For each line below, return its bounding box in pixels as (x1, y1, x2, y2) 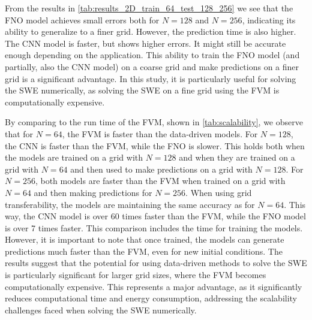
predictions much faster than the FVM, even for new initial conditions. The (5, 244, 283, 257)
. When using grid (185, 186, 252, 198)
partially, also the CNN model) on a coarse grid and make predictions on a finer (5, 60, 299, 73)
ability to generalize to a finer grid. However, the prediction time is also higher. (5, 25, 296, 38)
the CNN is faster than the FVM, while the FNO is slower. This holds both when (5, 139, 305, 152)
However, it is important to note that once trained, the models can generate (5, 233, 284, 246)
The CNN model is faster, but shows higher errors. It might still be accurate (5, 37, 286, 49)
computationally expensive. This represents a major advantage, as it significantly (5, 280, 302, 292)
